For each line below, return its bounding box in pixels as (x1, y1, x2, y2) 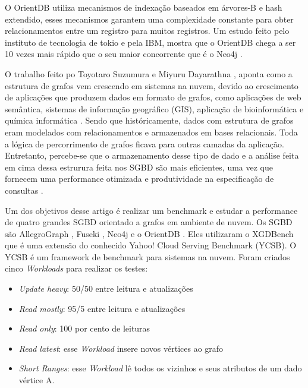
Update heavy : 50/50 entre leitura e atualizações (18, 282, 193, 295)
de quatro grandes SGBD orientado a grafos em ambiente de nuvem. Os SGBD (5, 216, 293, 228)
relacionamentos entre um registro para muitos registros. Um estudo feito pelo (5, 24, 290, 37)
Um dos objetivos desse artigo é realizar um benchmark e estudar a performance (5, 204, 298, 216)
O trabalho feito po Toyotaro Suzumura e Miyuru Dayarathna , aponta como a (5, 67, 293, 80)
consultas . (5, 184, 43, 196)
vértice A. (18, 374, 55, 386)
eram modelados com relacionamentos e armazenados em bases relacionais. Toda (5, 125, 298, 138)
